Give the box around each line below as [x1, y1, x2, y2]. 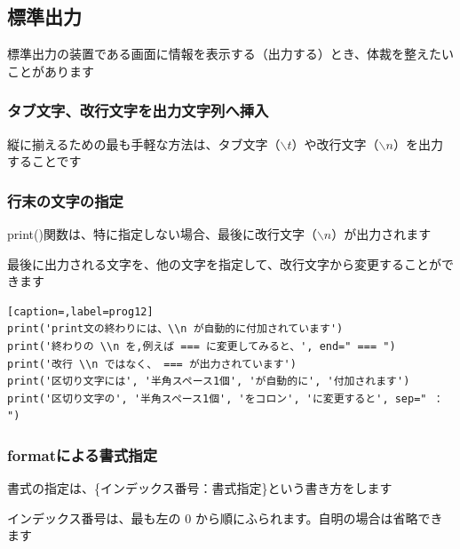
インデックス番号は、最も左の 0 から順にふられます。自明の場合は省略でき [7, 508, 443, 527]
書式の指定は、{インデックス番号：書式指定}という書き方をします [7, 479, 393, 497]
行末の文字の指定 [7, 189, 123, 211]
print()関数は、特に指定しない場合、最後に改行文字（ [7, 225, 317, 243]
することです [7, 152, 82, 171]
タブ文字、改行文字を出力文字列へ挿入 [7, 99, 269, 122]
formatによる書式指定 [7, 443, 158, 465]
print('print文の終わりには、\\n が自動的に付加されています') [7, 322, 344, 336]
